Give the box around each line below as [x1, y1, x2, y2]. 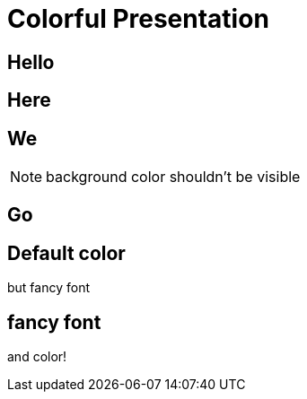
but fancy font [7, 280, 91, 296]
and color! [7, 349, 67, 365]
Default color [7, 241, 126, 265]
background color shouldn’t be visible [46, 168, 301, 186]
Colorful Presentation [7, 4, 269, 34]
